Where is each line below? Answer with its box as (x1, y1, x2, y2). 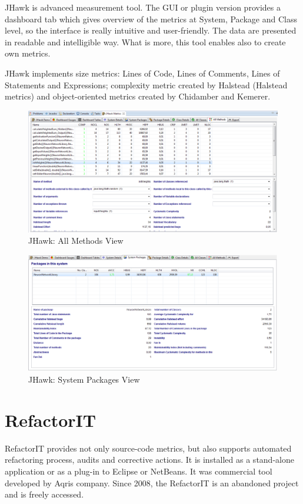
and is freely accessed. (5, 488, 84, 500)
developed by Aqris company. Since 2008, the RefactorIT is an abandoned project (5, 476, 299, 489)
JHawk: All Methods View (28, 234, 124, 247)
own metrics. (5, 47, 51, 59)
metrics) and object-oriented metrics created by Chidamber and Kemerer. (5, 90, 271, 102)
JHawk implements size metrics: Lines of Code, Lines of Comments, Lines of (5, 67, 280, 79)
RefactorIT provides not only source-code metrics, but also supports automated (5, 442, 292, 454)
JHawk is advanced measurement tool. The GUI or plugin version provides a (5, 1, 281, 13)
